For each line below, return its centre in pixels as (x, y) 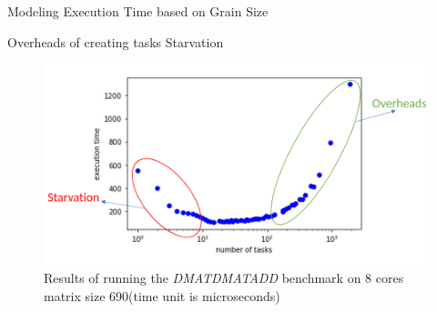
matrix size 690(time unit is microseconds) (162, 295)
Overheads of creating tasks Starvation (116, 41)
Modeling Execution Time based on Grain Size (138, 11)
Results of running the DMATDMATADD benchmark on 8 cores (224, 278)
